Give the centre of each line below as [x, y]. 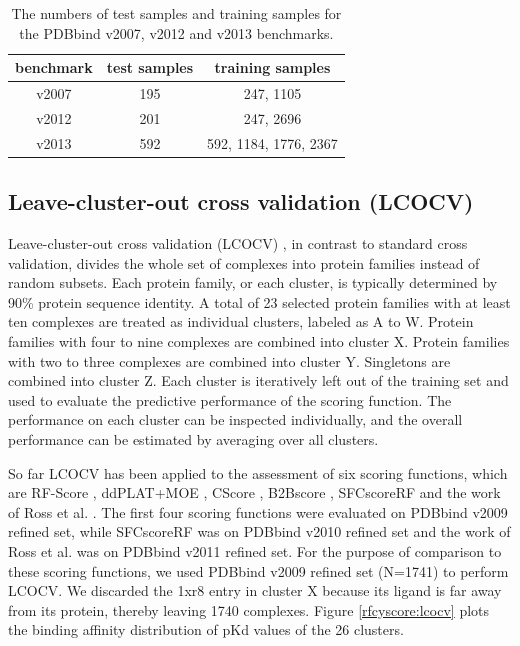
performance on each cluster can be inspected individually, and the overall [235, 419]
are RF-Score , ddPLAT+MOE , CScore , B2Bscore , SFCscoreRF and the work [254, 492]
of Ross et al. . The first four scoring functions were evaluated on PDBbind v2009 [258, 511]
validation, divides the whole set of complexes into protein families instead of [244, 262]
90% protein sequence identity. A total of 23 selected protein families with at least [259, 301]
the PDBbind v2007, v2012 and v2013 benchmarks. [176, 32]
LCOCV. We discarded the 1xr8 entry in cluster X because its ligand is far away [255, 590]
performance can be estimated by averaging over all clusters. [193, 438]
